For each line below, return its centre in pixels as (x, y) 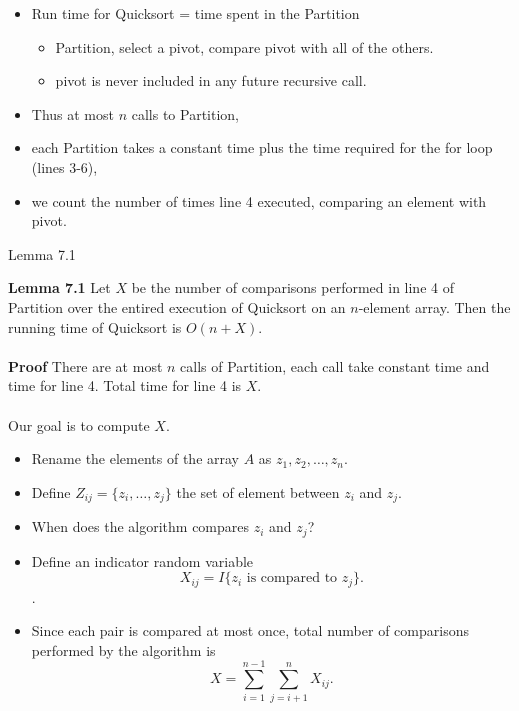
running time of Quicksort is (95, 326)
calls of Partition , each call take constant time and (335, 365)
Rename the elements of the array (135, 458)
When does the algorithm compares (140, 526)
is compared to (292, 578)
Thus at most (72, 113)
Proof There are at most (85, 365)
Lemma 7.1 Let (59, 287)
